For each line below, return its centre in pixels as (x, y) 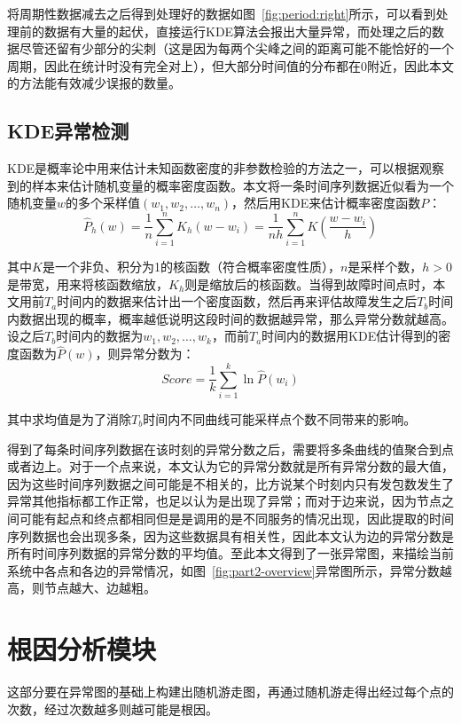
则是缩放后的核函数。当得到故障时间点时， (309, 283)
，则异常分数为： (145, 354)
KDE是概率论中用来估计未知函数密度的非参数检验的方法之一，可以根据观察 (226, 168)
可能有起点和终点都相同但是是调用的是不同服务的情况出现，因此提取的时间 (236, 518)
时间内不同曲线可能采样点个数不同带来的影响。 (280, 418)
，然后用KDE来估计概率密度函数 (326, 203)
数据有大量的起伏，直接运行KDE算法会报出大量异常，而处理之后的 (238, 31)
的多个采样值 (103, 203)
